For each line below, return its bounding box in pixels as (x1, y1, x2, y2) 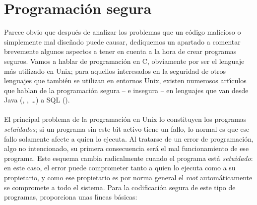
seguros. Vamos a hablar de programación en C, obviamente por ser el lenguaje (4, 55, 245, 66)
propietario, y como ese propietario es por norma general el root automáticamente (4, 172, 253, 183)
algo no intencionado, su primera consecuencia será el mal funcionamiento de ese (4, 143, 249, 154)
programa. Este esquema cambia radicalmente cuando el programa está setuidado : (4, 153, 253, 163)
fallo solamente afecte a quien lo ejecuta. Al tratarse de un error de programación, (4, 133, 254, 144)
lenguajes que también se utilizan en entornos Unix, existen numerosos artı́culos (4, 75, 247, 86)
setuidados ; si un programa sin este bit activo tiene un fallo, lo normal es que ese (4, 124, 250, 134)
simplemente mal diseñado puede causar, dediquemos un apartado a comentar (4, 36, 241, 47)
